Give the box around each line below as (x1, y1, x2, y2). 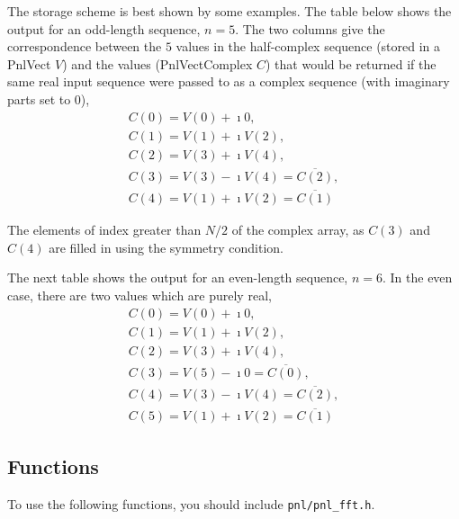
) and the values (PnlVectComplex (62, 54, 253, 73)
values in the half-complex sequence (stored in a (175, 37, 441, 56)
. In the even (382, 268, 453, 287)
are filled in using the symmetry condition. (49, 237, 283, 256)
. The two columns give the (235, 19, 385, 38)
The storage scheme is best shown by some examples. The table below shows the (7, 2, 452, 20)
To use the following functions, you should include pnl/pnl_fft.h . (7, 494, 375, 513)
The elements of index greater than (7, 220, 202, 239)
